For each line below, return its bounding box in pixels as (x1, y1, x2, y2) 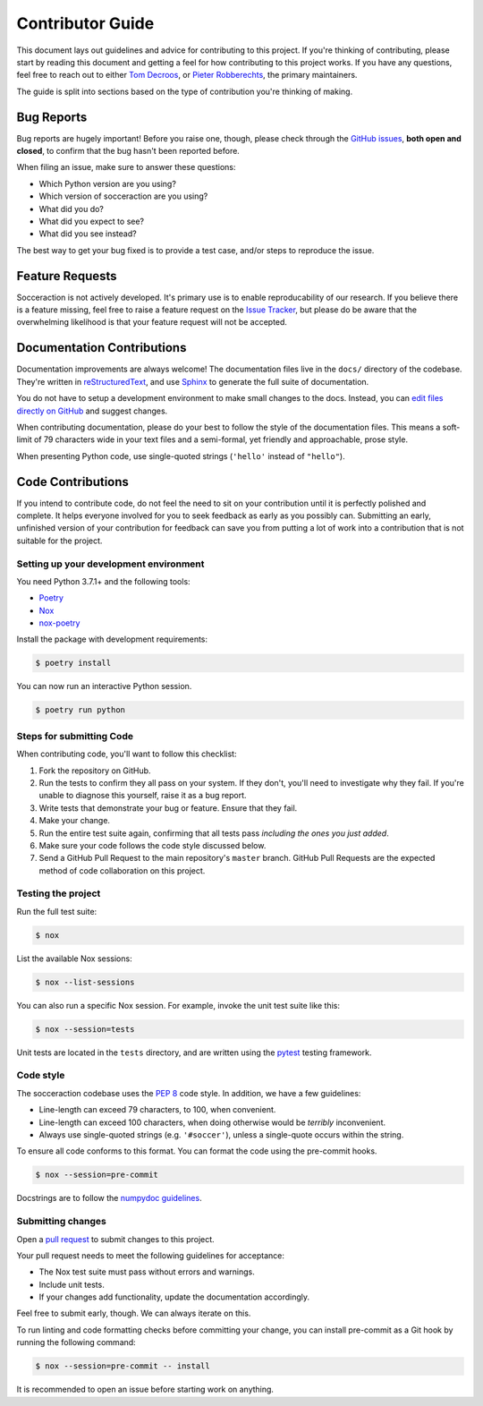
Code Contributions (16, 474, 130, 490)
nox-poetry (38, 618, 80, 628)
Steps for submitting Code (16, 729, 134, 742)
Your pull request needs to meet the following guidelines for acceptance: (16, 1249, 285, 1261)
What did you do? (38, 203, 105, 214)
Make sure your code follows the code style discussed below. (38, 839, 267, 850)
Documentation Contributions (16, 340, 187, 355)
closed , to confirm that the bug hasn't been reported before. (16, 146, 241, 157)
